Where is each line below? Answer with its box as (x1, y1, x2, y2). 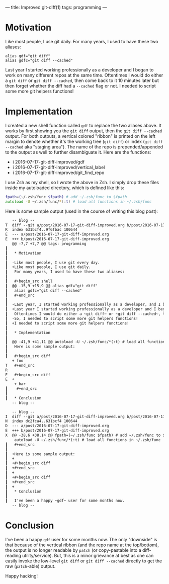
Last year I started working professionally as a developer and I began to (5, 66, 154, 72)
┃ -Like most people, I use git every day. (5, 260, 100, 265)
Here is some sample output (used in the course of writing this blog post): (5, 208, 158, 214)
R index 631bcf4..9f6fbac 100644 (5, 227, 78, 232)
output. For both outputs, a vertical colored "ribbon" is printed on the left (5, 133, 156, 139)
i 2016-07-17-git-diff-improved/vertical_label (12, 164, 105, 170)
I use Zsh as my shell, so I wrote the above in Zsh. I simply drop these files (5, 179, 159, 185)
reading (5, 552, 22, 558)
